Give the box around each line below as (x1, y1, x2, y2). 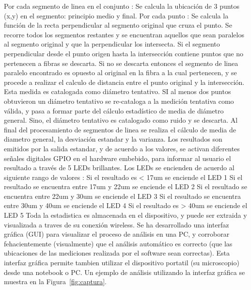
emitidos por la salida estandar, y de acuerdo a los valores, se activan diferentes (4, 143, 240, 153)
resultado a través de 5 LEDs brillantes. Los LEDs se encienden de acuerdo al (4, 162, 235, 173)
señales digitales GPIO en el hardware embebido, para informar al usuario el (4, 153, 231, 163)
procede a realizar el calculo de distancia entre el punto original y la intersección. (4, 77, 245, 87)
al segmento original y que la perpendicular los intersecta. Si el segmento (4, 39, 220, 49)
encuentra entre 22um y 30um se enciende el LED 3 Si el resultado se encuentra (4, 191, 241, 201)
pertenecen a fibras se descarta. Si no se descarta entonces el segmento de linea (4, 58, 238, 68)
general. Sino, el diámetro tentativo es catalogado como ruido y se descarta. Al (4, 115, 238, 125)
